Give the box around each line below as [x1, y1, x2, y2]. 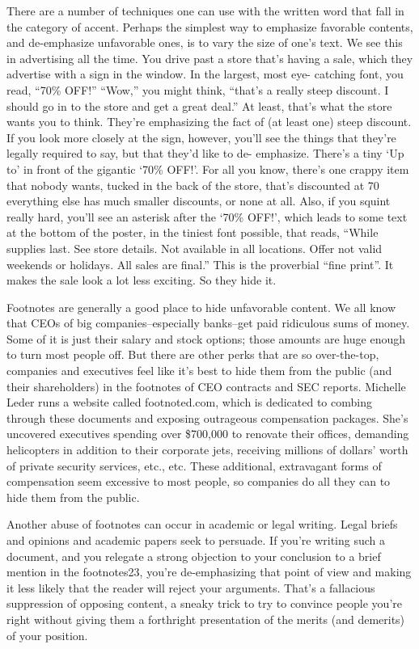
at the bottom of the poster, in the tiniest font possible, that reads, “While [6, 224, 379, 241]
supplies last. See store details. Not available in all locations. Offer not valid [6, 239, 383, 256]
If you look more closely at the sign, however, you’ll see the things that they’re [6, 129, 396, 145]
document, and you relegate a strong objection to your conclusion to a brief [6, 547, 381, 564]
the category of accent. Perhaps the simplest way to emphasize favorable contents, [6, 18, 413, 35]
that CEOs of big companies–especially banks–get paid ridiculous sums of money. [6, 314, 410, 331]
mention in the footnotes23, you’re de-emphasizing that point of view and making [6, 563, 412, 580]
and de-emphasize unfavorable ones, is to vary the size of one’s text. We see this [6, 34, 403, 51]
